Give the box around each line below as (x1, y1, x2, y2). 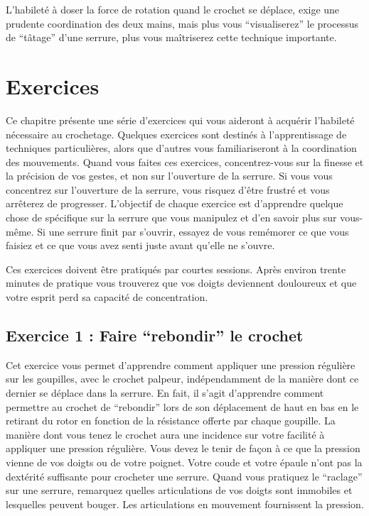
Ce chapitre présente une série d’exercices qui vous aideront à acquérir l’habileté (6, 112, 355, 127)
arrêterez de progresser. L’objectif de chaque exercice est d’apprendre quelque (6, 196, 343, 211)
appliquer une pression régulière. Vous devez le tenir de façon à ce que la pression (6, 441, 360, 456)
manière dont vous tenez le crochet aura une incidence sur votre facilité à (6, 427, 325, 441)
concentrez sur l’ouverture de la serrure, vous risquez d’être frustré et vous (6, 182, 330, 197)
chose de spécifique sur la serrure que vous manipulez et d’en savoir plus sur (6, 210, 337, 225)
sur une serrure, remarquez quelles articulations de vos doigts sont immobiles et (6, 483, 353, 498)
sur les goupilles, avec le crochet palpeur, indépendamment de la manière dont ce (6, 371, 359, 386)
